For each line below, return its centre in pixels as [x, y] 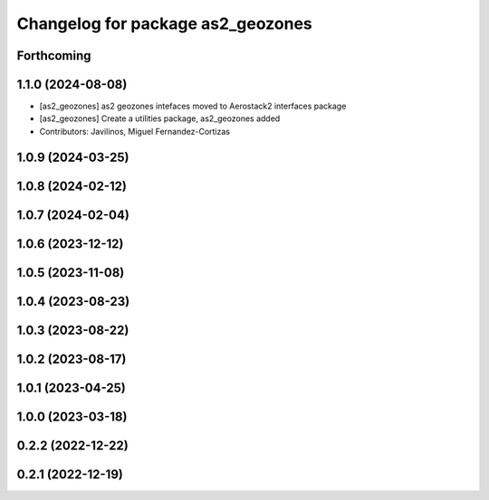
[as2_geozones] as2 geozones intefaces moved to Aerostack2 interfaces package [193, 106]
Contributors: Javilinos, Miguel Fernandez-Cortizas [135, 131]
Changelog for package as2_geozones [164, 24]
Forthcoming [54, 56]
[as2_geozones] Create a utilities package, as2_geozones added [160, 118]
